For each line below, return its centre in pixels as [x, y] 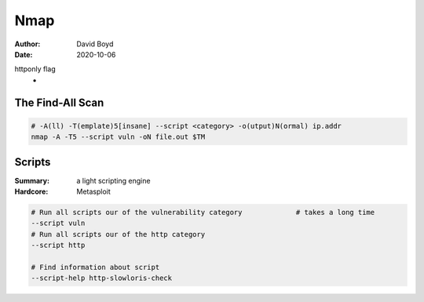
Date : [24, 54]
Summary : [32, 180]
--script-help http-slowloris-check [102, 278]
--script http [58, 246]
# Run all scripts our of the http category [118, 234]
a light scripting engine [113, 180]
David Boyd [95, 44]
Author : [27, 44]
